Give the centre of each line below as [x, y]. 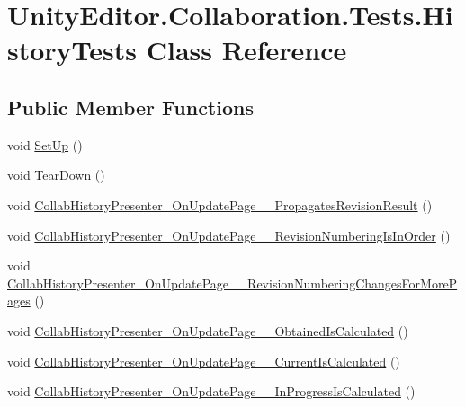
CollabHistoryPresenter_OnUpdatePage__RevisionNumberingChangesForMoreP [232, 283]
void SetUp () [45, 144]
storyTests [72, 50]
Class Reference [246, 50]
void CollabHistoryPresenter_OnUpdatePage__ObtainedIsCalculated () [208, 330]
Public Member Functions [130, 106]
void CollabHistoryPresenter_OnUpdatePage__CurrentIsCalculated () [204, 361]
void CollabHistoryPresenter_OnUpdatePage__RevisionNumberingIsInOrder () [229, 235]
